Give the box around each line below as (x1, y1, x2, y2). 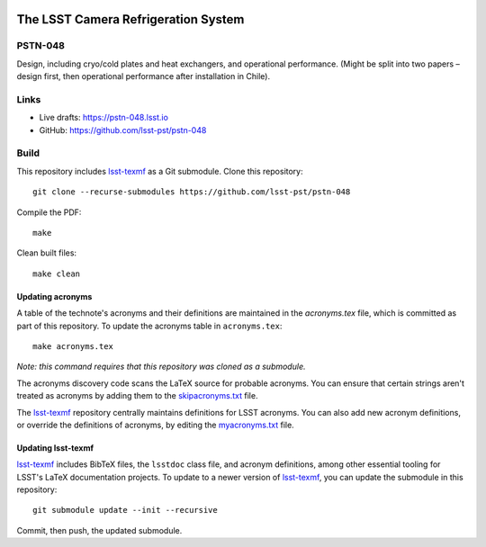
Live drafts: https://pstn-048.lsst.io (39, 112, 168, 123)
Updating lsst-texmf (16, 442, 94, 453)
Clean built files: (16, 247, 76, 258)
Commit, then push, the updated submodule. (16, 525, 183, 535)
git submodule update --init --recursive (32, 505, 218, 516)
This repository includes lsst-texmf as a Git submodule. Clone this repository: (16, 166, 303, 176)
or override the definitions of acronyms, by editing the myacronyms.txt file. (16, 419, 294, 430)
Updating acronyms (16, 291, 93, 301)
